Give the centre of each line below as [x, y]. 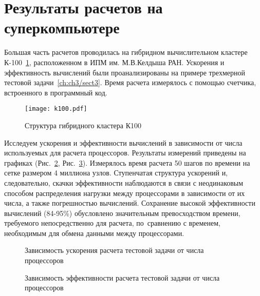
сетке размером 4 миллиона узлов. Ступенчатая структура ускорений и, [116, 173]
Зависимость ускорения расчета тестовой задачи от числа [114, 250]
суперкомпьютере [62, 27]
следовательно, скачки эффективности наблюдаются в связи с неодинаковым [124, 182]
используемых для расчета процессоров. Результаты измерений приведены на [125, 153]
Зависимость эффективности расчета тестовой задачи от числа [122, 277]
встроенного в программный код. [56, 92]
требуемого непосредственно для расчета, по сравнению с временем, [112, 223]
